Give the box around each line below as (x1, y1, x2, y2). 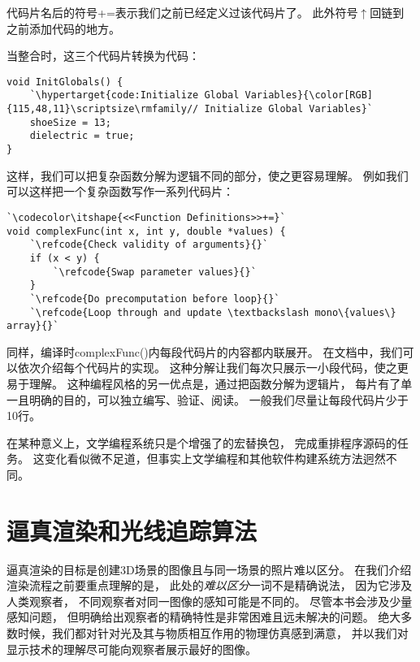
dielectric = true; (29, 130, 135, 142)
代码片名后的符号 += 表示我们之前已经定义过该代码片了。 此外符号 (6, 4, 358, 20)
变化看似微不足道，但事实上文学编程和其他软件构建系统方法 (44, 450, 363, 467)
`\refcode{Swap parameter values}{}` (53, 266, 257, 278)
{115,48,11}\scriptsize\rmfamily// (6, 103, 199, 115)
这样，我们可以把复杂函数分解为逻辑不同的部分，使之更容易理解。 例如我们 (6, 167, 409, 184)
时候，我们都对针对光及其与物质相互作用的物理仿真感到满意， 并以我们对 (17, 625, 409, 642)
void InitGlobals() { (6, 76, 123, 88)
